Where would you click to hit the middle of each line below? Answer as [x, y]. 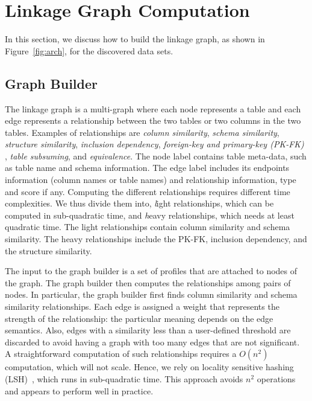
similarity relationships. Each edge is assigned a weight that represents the [142, 306]
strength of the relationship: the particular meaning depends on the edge [139, 318]
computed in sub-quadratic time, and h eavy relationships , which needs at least [150, 215]
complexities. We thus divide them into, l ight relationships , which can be [139, 203]
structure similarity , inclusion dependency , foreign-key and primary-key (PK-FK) [154, 144]
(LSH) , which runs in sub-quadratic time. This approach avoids [124, 378]
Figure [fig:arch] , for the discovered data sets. [89, 50]
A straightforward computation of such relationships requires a [121, 354]
